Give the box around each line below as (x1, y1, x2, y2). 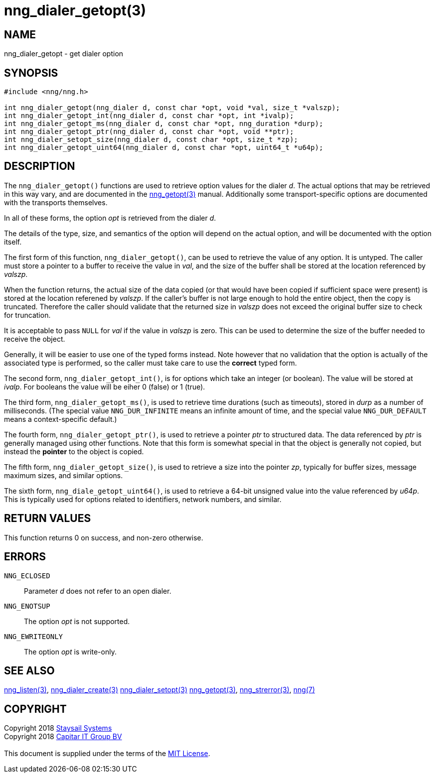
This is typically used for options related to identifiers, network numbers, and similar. (4, 495, 282, 504)
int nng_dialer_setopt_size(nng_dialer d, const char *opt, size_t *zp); (4, 135, 298, 144)
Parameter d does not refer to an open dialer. (24, 586, 171, 595)
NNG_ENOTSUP (4, 602, 50, 610)
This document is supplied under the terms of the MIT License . (4, 749, 210, 758)
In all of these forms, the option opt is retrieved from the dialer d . (4, 213, 216, 222)
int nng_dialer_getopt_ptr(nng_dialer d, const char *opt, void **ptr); (4, 128, 294, 136)
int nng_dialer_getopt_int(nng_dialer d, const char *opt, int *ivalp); (4, 112, 294, 120)
